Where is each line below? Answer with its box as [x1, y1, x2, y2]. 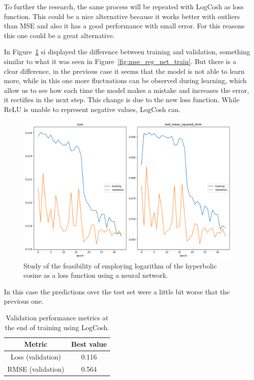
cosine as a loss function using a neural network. [23, 270, 168, 280]
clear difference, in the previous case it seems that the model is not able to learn [4, 66, 245, 76]
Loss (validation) [10, 352, 61, 362]
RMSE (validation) [7, 363, 65, 374]
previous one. [4, 296, 44, 306]
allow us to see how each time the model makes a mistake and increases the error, [4, 85, 249, 95]
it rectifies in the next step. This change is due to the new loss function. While [4, 94, 240, 105]
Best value [71, 339, 107, 349]
